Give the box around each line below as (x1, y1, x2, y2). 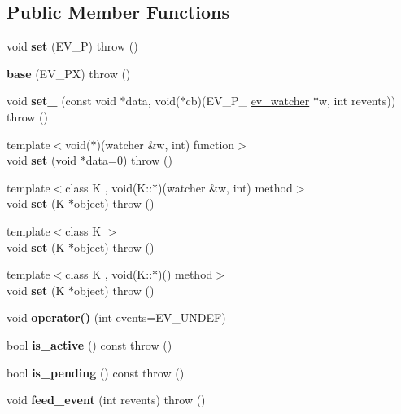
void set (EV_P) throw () (7, 37, 138, 55)
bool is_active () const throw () (7, 336, 172, 353)
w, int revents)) (318, 92, 396, 109)
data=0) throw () (85, 152, 173, 169)
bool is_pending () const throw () (7, 363, 185, 381)
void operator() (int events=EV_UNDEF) (7, 309, 226, 326)
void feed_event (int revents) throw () (7, 391, 206, 408)
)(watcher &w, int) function (96, 135, 235, 152)
